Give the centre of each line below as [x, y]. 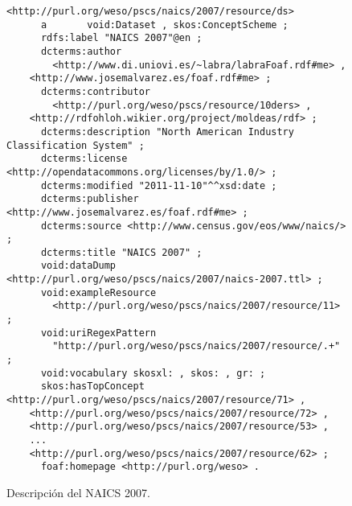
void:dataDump [78, 266]
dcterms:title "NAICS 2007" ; [121, 252]
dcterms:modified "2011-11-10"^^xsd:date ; [159, 185]
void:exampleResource [98, 292]
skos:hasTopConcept [92, 387]
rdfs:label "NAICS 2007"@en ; [121, 38]
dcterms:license [84, 159]
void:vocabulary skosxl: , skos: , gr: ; [153, 373]
